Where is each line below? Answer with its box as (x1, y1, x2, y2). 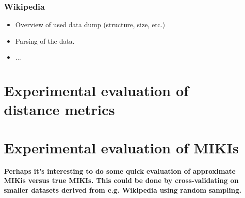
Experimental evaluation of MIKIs (4, 137, 239, 157)
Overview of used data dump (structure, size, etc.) (15, 19, 165, 30)
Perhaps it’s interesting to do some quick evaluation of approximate (4, 165, 236, 176)
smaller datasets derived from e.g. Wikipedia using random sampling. (4, 184, 242, 195)
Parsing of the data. (15, 35, 75, 46)
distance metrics (4, 99, 115, 119)
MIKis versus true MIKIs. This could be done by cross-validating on (4, 175, 239, 185)
